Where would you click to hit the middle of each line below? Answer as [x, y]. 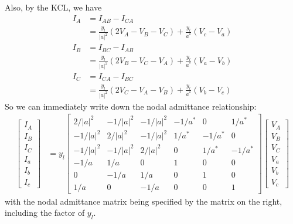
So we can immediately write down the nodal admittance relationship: [131, 106]
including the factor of [45, 213]
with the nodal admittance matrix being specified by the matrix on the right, [144, 201]
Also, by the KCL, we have [53, 7]
